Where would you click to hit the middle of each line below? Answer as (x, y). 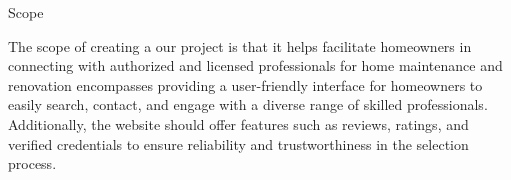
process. (32, 163)
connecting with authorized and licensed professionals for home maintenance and (255, 65)
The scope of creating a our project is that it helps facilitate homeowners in (240, 45)
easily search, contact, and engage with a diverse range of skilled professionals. (248, 104)
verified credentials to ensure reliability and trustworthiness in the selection (238, 143)
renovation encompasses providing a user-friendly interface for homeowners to (245, 84)
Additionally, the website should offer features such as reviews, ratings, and (238, 123)
